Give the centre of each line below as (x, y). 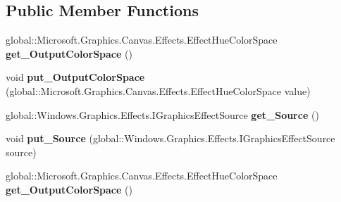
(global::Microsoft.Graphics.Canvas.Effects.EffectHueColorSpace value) (158, 90)
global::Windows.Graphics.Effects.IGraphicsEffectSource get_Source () (162, 114)
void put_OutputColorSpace (75, 77)
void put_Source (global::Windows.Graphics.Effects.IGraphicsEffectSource (170, 138)
